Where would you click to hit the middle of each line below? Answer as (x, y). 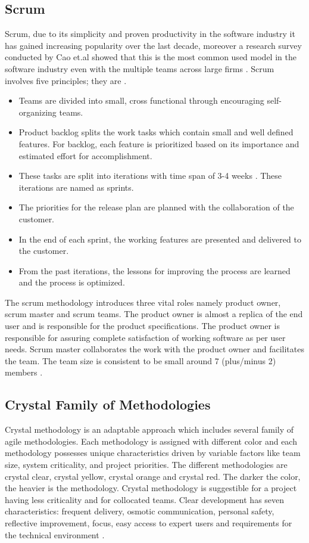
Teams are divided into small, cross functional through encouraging (141, 100)
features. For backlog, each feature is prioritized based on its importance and (159, 143)
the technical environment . (55, 534)
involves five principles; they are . (66, 80)
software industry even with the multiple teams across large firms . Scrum (140, 68)
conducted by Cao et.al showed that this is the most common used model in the (151, 57)
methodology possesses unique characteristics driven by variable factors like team (153, 453)
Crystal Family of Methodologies (108, 404)
